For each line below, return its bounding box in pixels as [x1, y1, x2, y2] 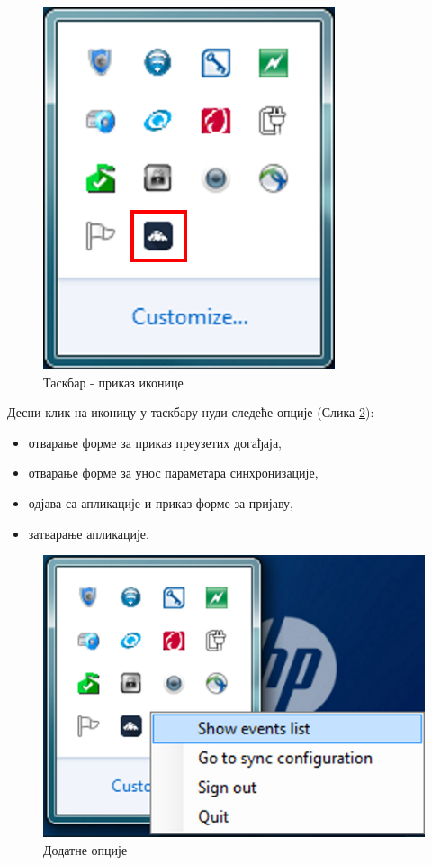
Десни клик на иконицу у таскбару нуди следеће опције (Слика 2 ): [7, 403, 374, 422]
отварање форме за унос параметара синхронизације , [28, 463, 319, 482]
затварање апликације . [28, 524, 149, 542]
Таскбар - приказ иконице [43, 372, 184, 391]
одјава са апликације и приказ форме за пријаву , [28, 493, 293, 512]
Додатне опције [43, 840, 128, 859]
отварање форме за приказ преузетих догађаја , [28, 432, 283, 451]
